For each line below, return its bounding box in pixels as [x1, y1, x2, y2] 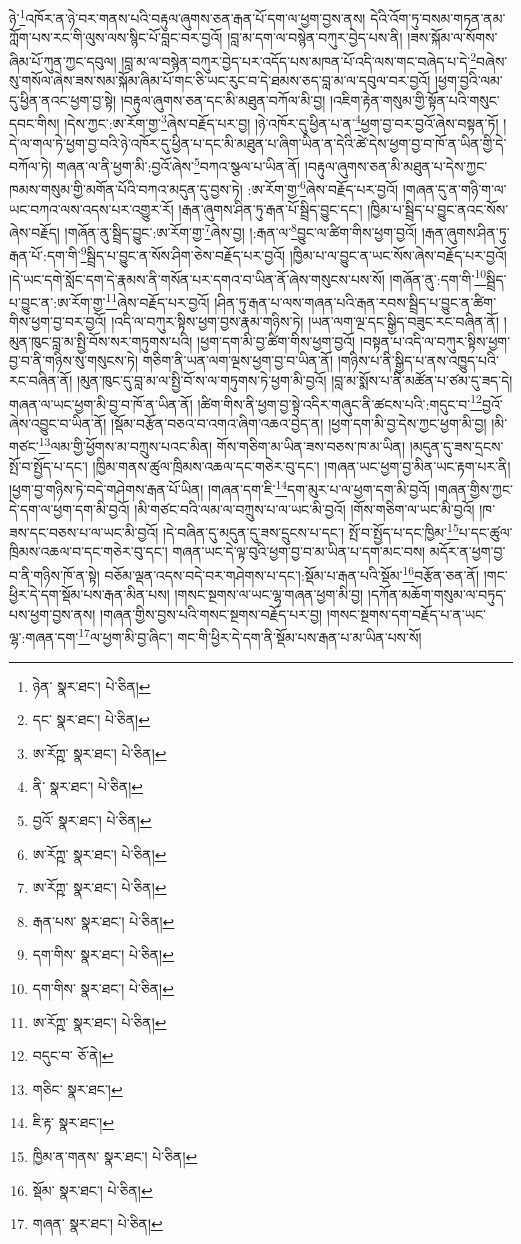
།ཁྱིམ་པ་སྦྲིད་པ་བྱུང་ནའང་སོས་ [367, 198, 509, 219]
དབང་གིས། [9, 112, 60, 133]
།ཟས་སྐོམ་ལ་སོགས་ [407, 27, 498, 48]
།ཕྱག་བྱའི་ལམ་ [434, 70, 503, 91]
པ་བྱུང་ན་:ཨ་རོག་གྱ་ [9, 291, 106, 312]
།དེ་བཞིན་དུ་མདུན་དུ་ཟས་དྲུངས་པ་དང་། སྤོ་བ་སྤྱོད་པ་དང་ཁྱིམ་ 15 [162, 519, 459, 542]
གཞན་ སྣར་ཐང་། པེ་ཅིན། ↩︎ [32, 1213, 163, 1234]
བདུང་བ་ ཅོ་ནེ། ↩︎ [32, 1045, 114, 1066]
